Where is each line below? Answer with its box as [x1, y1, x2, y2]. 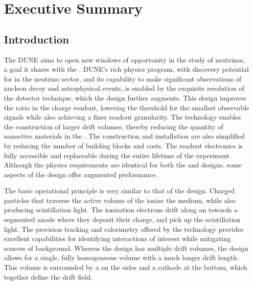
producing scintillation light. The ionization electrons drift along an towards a [4, 204, 238, 215]
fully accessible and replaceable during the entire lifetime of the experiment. [4, 150, 231, 160]
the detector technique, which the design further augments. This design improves [4, 92, 247, 102]
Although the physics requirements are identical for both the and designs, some [4, 160, 242, 170]
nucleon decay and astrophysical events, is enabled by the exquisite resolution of [4, 83, 244, 93]
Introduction [4, 31, 69, 46]
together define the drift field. [4, 271, 92, 282]
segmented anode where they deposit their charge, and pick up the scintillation [4, 214, 241, 224]
